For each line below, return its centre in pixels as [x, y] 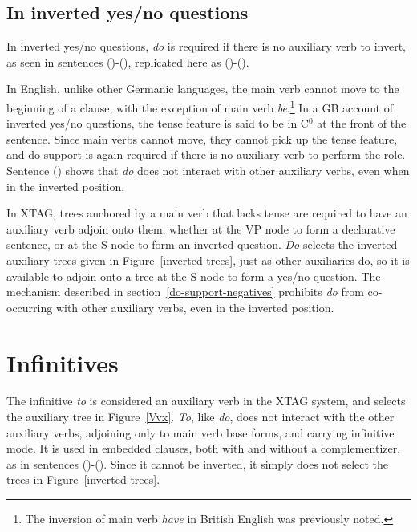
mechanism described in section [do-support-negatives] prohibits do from [185, 292]
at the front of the [362, 123]
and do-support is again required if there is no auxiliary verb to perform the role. [206, 154]
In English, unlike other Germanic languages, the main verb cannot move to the [203, 89]
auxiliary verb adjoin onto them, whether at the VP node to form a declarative [201, 228]
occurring [30, 307]
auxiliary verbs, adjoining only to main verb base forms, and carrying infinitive [200, 432]
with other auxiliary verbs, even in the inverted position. [195, 307]
